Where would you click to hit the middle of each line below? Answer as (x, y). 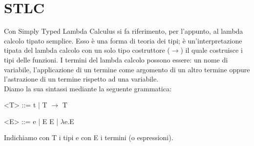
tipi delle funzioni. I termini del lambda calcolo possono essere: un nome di (116, 59)
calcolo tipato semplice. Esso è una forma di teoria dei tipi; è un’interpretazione (123, 40)
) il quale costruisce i (212, 50)
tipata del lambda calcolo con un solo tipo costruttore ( (87, 50)
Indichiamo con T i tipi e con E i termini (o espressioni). (89, 137)
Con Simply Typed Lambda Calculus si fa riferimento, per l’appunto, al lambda (124, 31)
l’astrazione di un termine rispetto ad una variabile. (81, 79)
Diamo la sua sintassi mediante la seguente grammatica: (88, 88)
